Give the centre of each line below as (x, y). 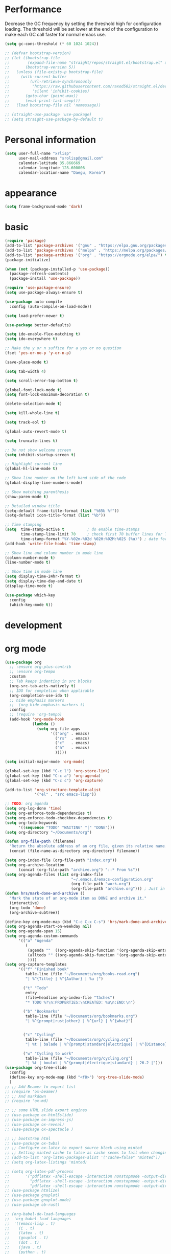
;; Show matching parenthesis (37, 492)
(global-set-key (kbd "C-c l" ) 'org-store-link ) (57, 771)
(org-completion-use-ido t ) (39, 696)
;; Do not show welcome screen (38, 450)
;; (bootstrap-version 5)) (40, 68)
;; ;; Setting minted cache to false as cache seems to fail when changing (87, 1153)
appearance (31, 193)
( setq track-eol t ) (26, 422)
